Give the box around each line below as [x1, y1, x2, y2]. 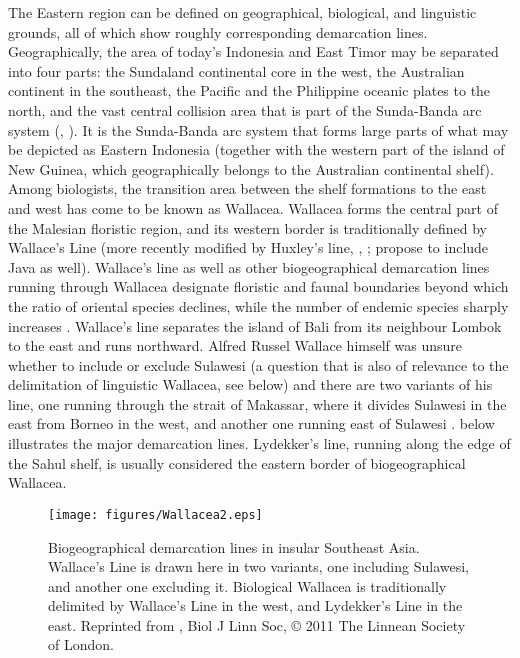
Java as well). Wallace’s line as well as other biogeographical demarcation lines [8, 256, 490, 277]
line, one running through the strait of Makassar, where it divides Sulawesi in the [8, 393, 507, 414]
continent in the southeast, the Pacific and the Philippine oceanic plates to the [8, 80, 491, 101]
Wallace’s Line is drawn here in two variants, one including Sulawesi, [48, 556, 470, 577]
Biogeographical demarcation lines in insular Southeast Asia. [48, 536, 420, 557]
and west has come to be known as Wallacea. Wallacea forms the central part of [8, 197, 498, 218]
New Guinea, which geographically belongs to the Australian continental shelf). [8, 158, 494, 179]
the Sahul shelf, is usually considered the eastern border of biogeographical [8, 452, 466, 473]
